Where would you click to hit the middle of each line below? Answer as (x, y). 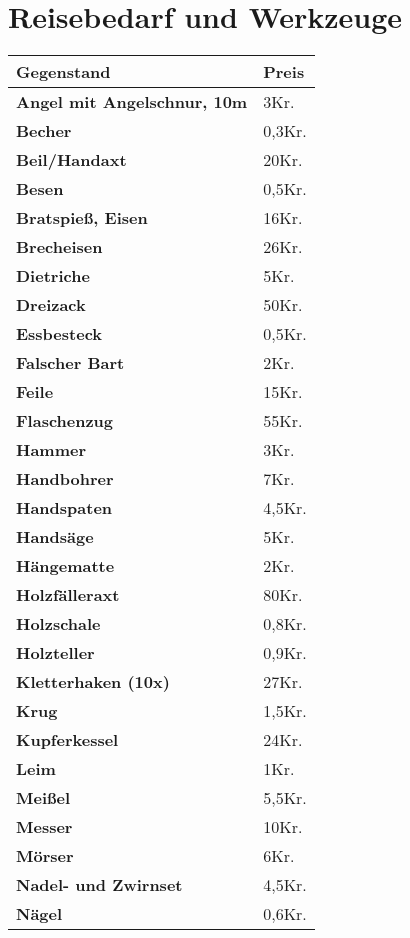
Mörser (45, 856)
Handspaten (64, 508)
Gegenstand (63, 72)
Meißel (43, 798)
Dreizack (51, 305)
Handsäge (55, 537)
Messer (44, 827)
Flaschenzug (65, 421)
